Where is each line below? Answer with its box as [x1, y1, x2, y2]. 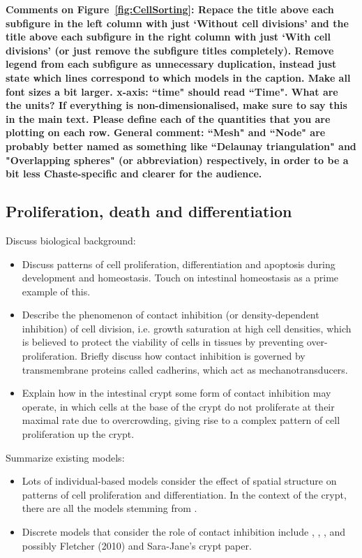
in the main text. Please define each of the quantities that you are [6, 111, 331, 126]
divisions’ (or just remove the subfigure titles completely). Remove [6, 43, 334, 57]
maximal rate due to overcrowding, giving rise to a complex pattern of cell [22, 413, 340, 427]
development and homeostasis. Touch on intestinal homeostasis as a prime [22, 270, 339, 285]
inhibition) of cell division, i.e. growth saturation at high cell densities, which [22, 321, 352, 335]
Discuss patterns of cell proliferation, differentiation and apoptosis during [22, 256, 335, 271]
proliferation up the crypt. [22, 427, 135, 441]
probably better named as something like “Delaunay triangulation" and [6, 138, 356, 153]
